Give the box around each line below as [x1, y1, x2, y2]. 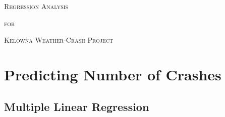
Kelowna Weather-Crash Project [4, 35, 114, 45]
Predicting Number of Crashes [4, 64, 221, 84]
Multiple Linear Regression [4, 98, 149, 114]
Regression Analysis [4, 1, 68, 11]
